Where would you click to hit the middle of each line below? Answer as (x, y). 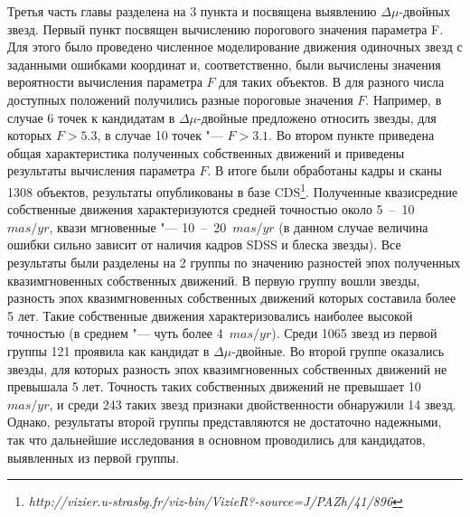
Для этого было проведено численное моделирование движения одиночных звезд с (235, 47)
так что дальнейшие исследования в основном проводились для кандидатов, (216, 439)
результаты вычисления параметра (101, 170)
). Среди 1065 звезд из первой (354, 333)
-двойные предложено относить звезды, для (317, 117)
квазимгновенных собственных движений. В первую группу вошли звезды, (214, 280)
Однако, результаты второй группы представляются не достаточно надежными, (225, 422)
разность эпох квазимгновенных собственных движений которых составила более (232, 298)
